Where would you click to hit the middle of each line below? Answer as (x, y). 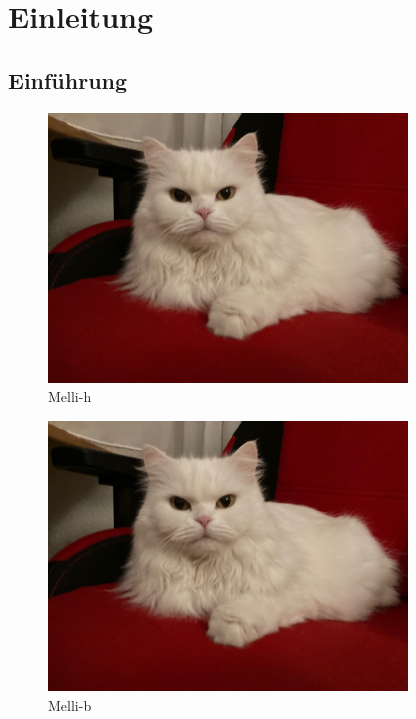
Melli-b (70, 704)
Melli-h (70, 396)
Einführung (68, 79)
